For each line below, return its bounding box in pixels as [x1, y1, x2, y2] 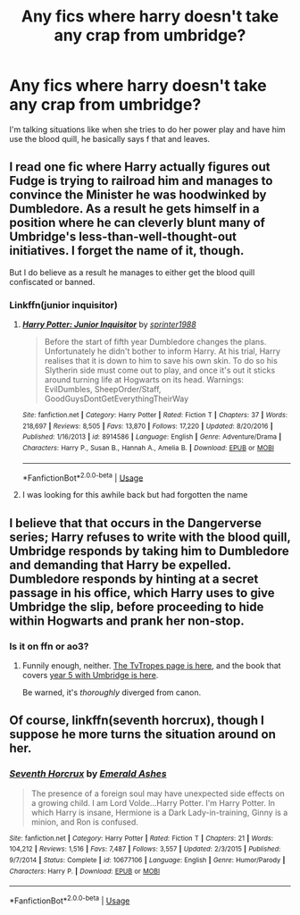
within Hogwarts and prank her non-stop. [9, 613, 245, 628]
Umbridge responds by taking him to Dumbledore [9, 543, 289, 558]
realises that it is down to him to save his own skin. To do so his [44, 356, 279, 366]
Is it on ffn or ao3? [9, 640, 89, 652]
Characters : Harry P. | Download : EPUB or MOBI [9, 867, 161, 876]
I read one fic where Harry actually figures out [9, 159, 271, 175]
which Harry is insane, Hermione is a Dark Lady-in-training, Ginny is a [30, 807, 288, 818]
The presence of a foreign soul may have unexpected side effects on [30, 788, 286, 799]
